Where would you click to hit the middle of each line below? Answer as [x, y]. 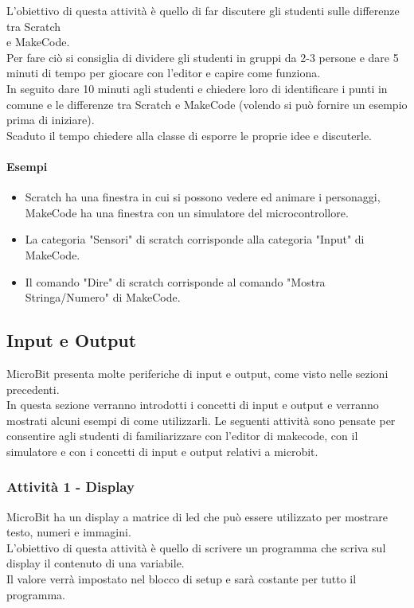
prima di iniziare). [51, 120]
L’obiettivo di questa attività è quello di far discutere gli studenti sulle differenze [203, 10]
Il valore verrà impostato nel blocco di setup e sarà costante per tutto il [182, 579]
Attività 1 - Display [70, 487]
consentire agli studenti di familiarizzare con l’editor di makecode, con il [182, 436]
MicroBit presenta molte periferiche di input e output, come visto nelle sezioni [197, 373]
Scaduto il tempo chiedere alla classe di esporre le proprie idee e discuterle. [189, 135]
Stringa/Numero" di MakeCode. [103, 297]
